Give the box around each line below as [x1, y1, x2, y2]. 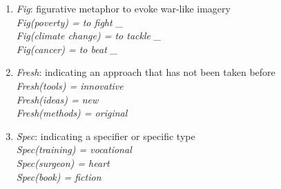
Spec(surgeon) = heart [16, 155, 110, 170]
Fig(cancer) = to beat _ [16, 41, 118, 56]
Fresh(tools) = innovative [16, 78, 124, 92]
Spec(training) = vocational [16, 142, 132, 157]
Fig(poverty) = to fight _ [16, 14, 124, 29]
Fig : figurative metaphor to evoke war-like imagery [16, 1, 231, 15]
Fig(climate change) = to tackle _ [16, 28, 162, 43]
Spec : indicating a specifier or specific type [16, 128, 195, 143]
